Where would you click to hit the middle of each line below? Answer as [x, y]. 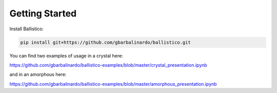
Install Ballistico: [26, 29]
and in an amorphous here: [38, 75]
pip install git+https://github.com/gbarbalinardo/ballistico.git [105, 42]
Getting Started [43, 13]
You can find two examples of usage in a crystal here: [66, 55]
